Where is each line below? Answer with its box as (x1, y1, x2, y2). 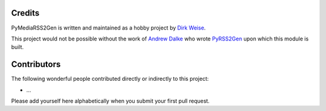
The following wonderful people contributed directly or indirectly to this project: (11, 75, 209, 83)
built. (11, 43, 24, 51)
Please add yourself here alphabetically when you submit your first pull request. (11, 97, 210, 104)
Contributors (11, 59, 61, 69)
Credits (11, 8, 40, 18)
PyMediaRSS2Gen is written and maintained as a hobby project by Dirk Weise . (11, 24, 206, 31)
